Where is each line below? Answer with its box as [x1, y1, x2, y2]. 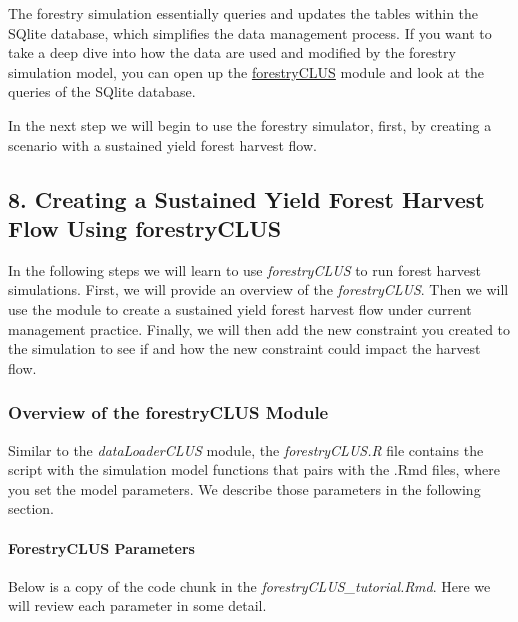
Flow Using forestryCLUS [8, 212, 282, 243]
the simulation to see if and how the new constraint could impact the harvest [8, 338, 481, 359]
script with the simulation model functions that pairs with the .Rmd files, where [8, 459, 500, 480]
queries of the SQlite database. [8, 81, 196, 102]
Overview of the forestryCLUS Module [8, 400, 329, 425]
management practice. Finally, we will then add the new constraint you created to [8, 318, 511, 339]
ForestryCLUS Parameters [8, 537, 195, 558]
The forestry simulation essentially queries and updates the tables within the [8, 3, 479, 23]
